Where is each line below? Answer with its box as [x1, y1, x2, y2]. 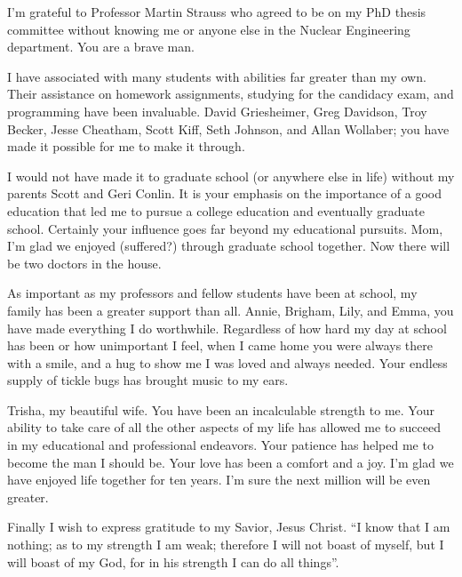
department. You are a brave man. [7, 37, 195, 56]
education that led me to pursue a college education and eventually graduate [7, 201, 425, 220]
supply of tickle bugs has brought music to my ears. [7, 371, 289, 389]
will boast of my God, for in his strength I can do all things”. [7, 552, 339, 571]
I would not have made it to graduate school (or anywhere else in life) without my [7, 166, 455, 185]
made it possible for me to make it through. [7, 137, 245, 156]
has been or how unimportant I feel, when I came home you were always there [7, 336, 433, 355]
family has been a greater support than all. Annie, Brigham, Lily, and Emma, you [7, 301, 454, 319]
